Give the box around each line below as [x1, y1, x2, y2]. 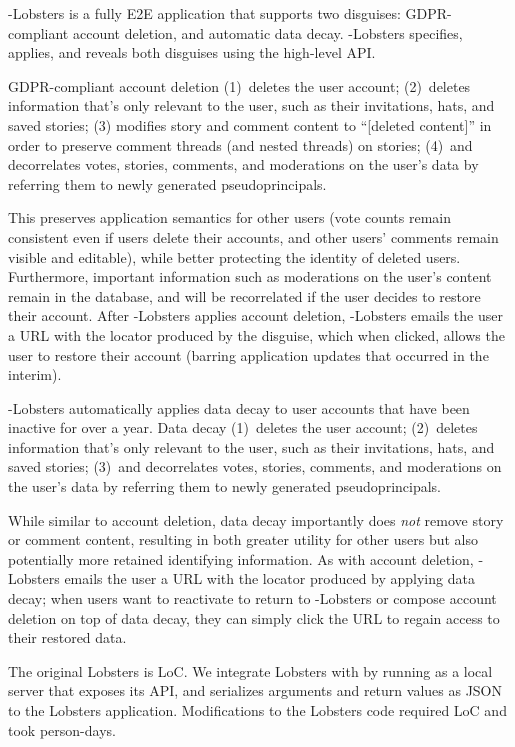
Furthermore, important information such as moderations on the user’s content [8, 266, 492, 287]
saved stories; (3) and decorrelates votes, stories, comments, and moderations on [8, 456, 502, 477]
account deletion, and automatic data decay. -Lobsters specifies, [72, 22, 463, 43]
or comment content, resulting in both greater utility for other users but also [8, 529, 478, 550]
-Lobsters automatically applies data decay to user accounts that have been [8, 397, 470, 418]
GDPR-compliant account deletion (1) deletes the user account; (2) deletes [8, 75, 471, 96]
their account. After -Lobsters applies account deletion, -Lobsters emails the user [8, 305, 503, 326]
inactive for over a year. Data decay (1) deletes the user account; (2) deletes [8, 417, 478, 438]
